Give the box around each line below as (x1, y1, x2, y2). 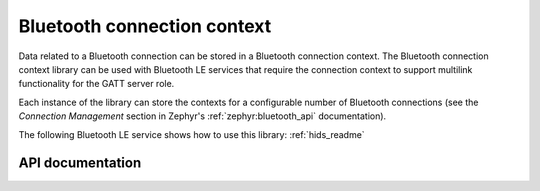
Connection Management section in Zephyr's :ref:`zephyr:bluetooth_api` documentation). (18, 110, 387, 122)
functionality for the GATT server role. (18, 78, 175, 90)
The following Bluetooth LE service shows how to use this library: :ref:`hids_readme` (18, 128, 365, 140)
